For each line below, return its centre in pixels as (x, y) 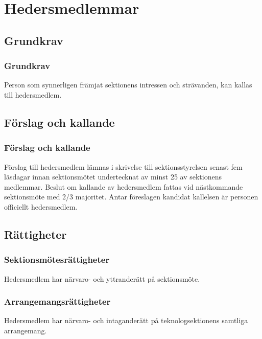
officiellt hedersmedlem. (41, 206)
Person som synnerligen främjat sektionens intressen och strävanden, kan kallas (128, 85)
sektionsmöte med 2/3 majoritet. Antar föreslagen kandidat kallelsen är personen (131, 197)
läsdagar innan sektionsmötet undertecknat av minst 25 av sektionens (113, 177)
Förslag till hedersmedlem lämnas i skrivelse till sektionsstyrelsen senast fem (123, 166)
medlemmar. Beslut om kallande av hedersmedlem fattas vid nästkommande (124, 186)
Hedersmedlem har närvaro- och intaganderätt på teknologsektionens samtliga (126, 320)
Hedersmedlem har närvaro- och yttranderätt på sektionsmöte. (102, 278)
